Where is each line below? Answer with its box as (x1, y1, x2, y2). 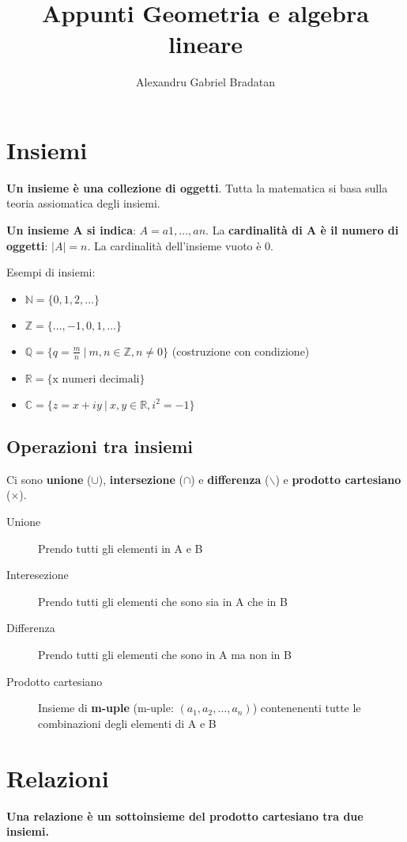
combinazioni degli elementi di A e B (38, 714, 217, 731)
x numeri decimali (52, 373, 140, 385)
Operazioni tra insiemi (6, 434, 194, 459)
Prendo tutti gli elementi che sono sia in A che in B (38, 592, 288, 609)
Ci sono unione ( (6, 471, 92, 487)
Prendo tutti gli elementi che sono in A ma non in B (38, 646, 292, 662)
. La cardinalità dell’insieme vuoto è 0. (87, 237, 274, 253)
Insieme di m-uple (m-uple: (38, 699, 174, 716)
